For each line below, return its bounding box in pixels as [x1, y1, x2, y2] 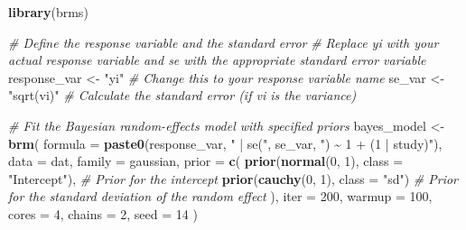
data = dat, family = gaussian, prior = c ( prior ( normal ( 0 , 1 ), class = [8, 152, 404, 170]
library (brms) [8, 3, 89, 21]
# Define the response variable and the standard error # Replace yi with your [8, 32, 439, 51]
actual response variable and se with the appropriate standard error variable [8, 51, 426, 69]
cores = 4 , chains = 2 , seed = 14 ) [8, 204, 198, 223]
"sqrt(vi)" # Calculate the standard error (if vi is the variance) [8, 86, 357, 105]
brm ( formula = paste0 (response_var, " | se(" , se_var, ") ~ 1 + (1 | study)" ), [8, 133, 443, 152]
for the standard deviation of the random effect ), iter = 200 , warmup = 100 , [8, 187, 433, 206]
